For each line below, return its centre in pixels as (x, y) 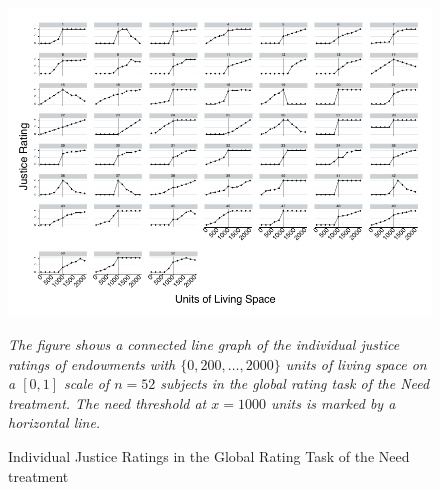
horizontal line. (54, 422)
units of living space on (356, 363)
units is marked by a (333, 402)
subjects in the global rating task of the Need (295, 383)
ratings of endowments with (92, 363)
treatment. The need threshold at (107, 402)
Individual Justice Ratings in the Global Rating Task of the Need (209, 455)
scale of (87, 383)
